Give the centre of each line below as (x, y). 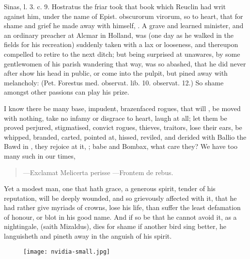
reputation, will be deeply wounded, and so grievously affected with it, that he (120, 198)
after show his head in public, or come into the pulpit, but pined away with (116, 73)
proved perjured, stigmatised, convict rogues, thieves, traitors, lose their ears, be (123, 127)
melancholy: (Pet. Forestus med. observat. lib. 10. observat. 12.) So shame (114, 82)
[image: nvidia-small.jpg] (67, 251)
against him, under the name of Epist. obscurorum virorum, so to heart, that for (124, 16)
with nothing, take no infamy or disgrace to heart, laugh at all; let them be (116, 118)
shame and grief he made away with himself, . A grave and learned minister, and (124, 25)
